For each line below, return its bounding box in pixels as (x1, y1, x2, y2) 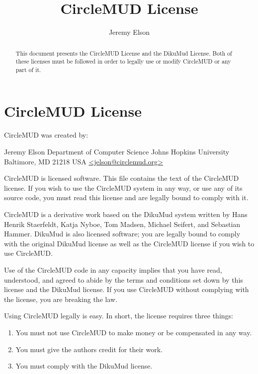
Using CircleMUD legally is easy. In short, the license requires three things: (4, 310, 233, 321)
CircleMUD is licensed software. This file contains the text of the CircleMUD (4, 173, 239, 183)
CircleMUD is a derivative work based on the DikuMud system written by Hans (4, 209, 248, 219)
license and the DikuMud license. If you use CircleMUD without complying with (4, 284, 249, 295)
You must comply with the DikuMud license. (15, 361, 153, 371)
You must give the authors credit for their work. (15, 344, 163, 354)
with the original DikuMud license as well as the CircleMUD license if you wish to (4, 238, 255, 248)
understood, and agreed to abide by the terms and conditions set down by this (4, 274, 243, 285)
